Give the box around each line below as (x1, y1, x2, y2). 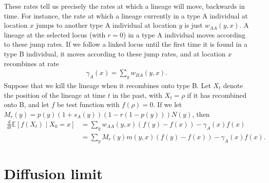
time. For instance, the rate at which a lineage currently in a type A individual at (4, 10, 248, 20)
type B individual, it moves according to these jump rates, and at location (4, 48, 226, 58)
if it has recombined (187, 90, 247, 100)
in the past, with (112, 90, 162, 100)
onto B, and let (4, 99, 49, 110)
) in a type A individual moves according (123, 29, 246, 39)
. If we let (153, 99, 182, 110)
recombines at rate (4, 58, 59, 68)
